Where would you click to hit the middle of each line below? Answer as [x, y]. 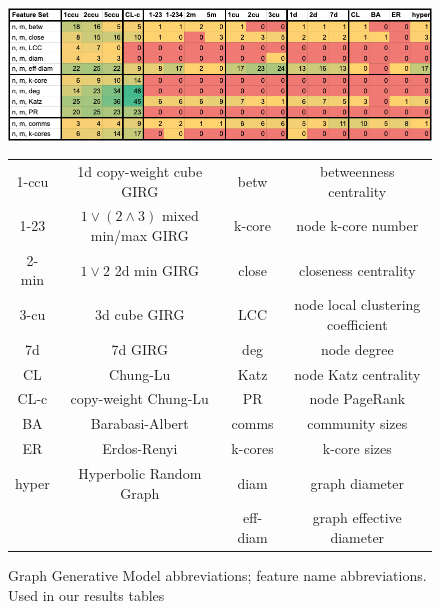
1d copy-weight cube [140, 171]
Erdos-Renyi [140, 448]
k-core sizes [357, 448]
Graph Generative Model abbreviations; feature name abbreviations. [217, 575]
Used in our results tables [86, 594]
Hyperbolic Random [140, 472]
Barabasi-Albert [139, 423]
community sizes [357, 423]
